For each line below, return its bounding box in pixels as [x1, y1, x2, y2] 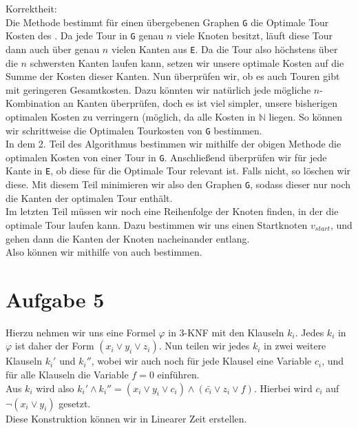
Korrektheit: [6, 1, 57, 15]
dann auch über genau [6, 41, 100, 56]
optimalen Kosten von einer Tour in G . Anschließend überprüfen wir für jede [6, 150, 327, 164]
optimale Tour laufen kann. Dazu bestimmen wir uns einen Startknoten [6, 217, 308, 232]
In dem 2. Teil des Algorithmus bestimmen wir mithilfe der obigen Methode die [6, 136, 341, 151]
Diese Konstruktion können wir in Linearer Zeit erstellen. [6, 411, 247, 425]
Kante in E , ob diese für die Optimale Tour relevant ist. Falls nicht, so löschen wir [6, 163, 351, 178]
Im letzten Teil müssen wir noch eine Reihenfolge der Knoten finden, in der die [6, 204, 339, 218]
